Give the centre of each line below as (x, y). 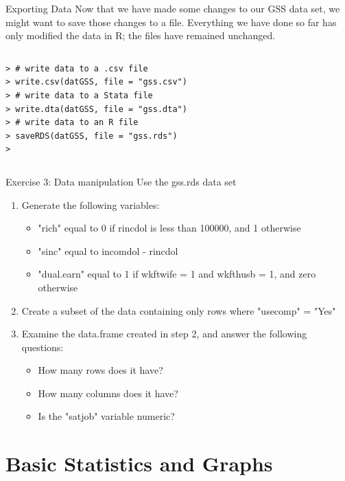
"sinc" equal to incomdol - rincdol (108, 250)
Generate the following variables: (91, 204)
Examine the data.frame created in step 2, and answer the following (164, 334)
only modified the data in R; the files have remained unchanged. (141, 35)
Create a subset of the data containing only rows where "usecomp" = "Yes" (179, 310)
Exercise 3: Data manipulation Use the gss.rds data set (121, 181)
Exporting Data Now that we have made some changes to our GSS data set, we (173, 8)
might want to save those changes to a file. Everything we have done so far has (171, 22)
